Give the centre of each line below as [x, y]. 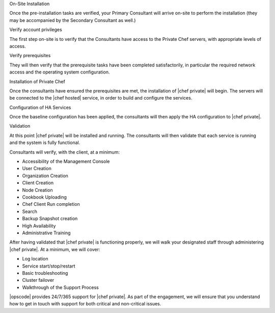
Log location [35, 259]
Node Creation [37, 190]
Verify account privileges [36, 30]
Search [30, 211]
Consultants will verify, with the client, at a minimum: [64, 152]
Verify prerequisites [30, 56]
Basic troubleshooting [45, 273]
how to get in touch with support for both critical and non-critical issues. [85, 304]
